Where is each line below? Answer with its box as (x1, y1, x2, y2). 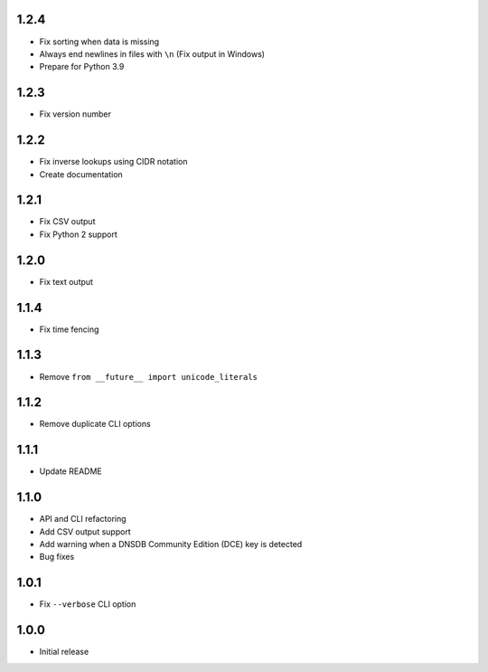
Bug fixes (39, 552, 75, 563)
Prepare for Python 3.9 (39, 62, 125, 72)
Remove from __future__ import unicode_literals (39, 371, 258, 382)
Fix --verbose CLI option (39, 599, 136, 610)
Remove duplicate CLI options (39, 419, 151, 430)
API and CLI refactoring (39, 514, 127, 525)
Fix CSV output (39, 216, 96, 227)
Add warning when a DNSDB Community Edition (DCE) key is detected (39, 539, 303, 550)
